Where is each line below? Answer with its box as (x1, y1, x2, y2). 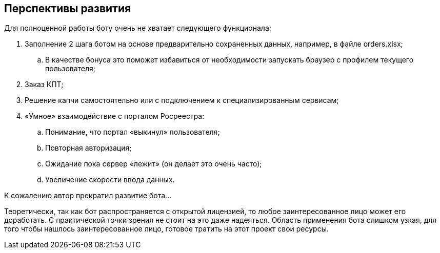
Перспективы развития (4, 2, 131, 15)
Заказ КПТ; (25, 80, 64, 89)
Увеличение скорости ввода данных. (45, 175, 175, 184)
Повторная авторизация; (45, 143, 132, 153)
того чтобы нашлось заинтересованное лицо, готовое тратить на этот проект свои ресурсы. (4, 224, 329, 234)
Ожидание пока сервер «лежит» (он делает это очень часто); (45, 159, 262, 168)
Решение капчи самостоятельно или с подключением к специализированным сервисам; (25, 96, 339, 105)
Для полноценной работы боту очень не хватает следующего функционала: (4, 24, 271, 33)
